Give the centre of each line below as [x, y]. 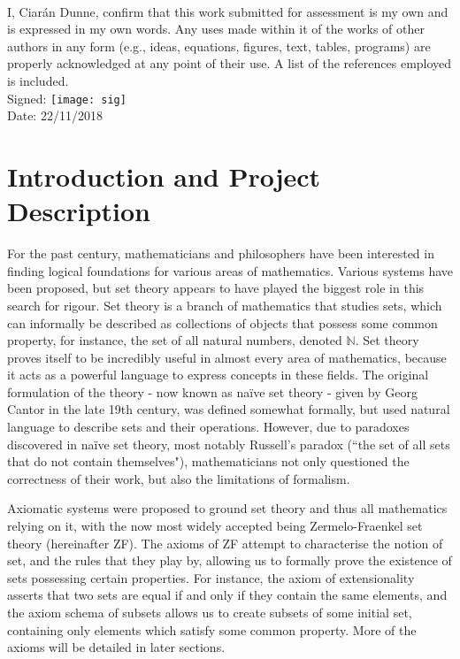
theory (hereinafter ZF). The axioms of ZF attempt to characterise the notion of [225, 543]
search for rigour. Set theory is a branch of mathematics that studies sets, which [225, 305]
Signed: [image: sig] [67, 98]
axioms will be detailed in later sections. [116, 647]
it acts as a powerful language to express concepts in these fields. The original [218, 375]
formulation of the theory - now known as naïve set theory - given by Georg [212, 391]
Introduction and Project [164, 176]
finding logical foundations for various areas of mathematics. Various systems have [230, 270]
